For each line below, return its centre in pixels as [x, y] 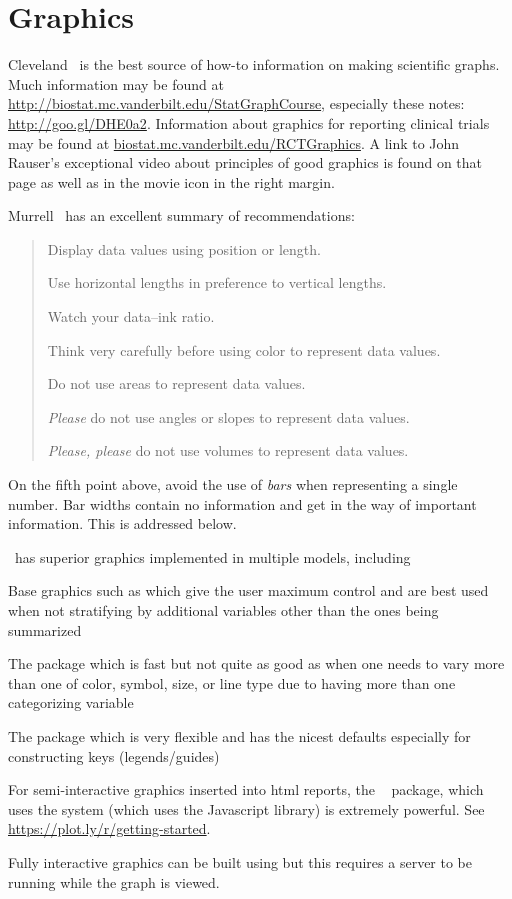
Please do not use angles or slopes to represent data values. [228, 416]
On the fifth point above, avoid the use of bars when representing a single [233, 484]
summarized [45, 629]
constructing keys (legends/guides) [114, 755]
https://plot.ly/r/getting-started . [109, 828]
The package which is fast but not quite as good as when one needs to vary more [256, 663]
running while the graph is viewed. [114, 881]
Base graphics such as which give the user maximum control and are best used [248, 590]
